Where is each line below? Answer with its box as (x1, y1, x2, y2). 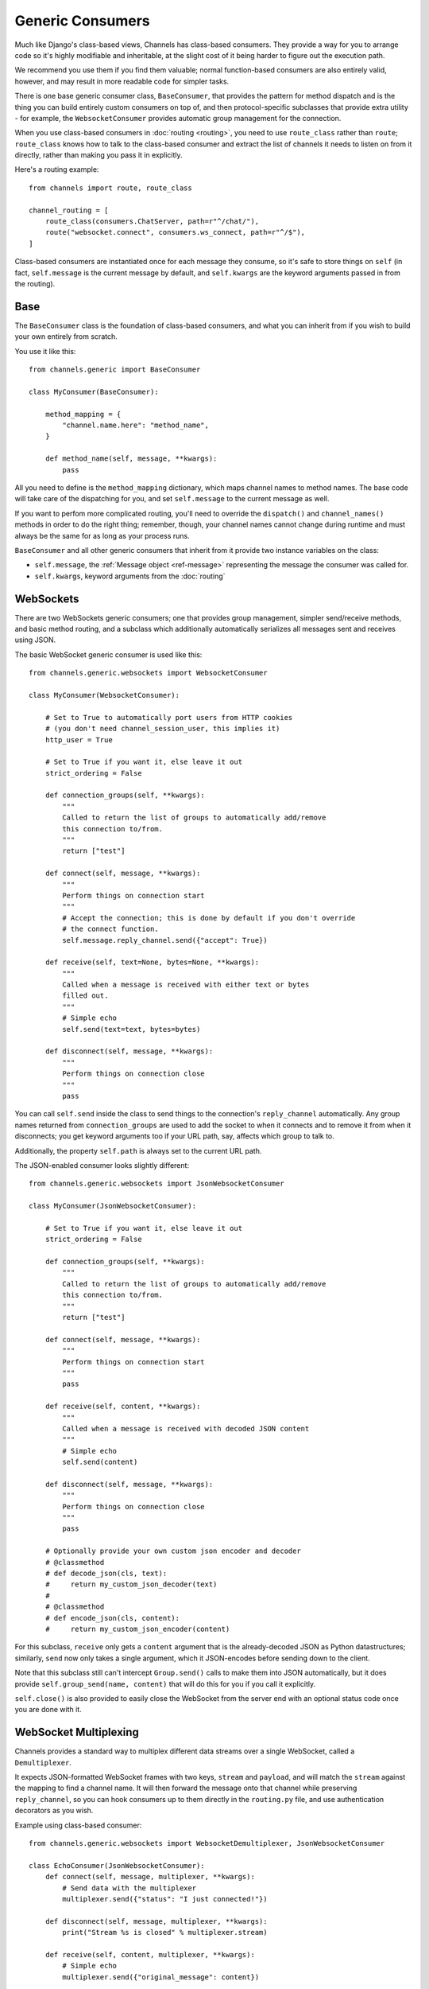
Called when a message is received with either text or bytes (62, 980, 310, 990)
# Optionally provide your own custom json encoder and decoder (44, 1547, 301, 1555)
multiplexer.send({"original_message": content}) (62, 1972, 260, 1981)
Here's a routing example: (14, 165, 99, 174)
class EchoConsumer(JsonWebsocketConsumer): (29, 1861, 206, 1870)
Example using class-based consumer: (14, 1820, 142, 1830)
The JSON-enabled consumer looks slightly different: (14, 1160, 190, 1170)
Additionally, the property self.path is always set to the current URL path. (14, 1146, 262, 1155)
